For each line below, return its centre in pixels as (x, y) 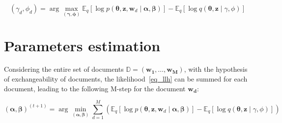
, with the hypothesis (216, 69)
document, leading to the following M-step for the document (95, 88)
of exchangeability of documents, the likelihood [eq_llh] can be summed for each (126, 78)
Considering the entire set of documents (64, 69)
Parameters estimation (82, 46)
